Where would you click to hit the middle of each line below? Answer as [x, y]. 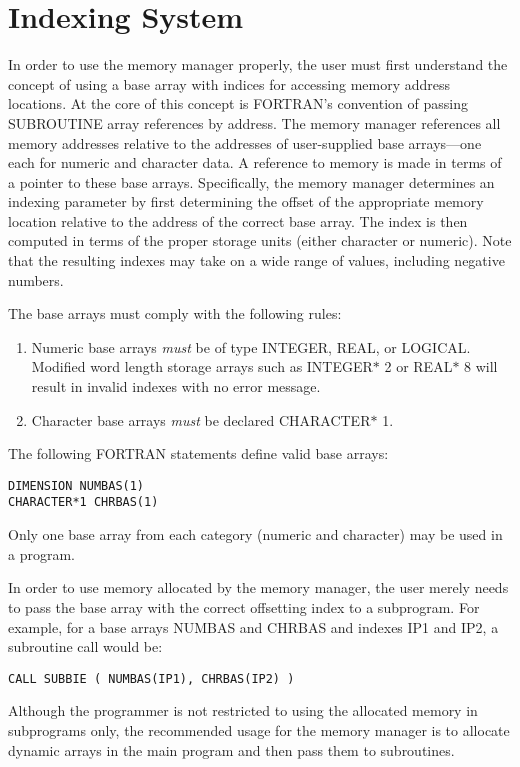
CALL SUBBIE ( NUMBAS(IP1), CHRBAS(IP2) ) [151, 678]
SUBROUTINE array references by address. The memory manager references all [254, 122]
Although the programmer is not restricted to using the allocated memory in [243, 710]
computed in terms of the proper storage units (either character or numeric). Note [260, 240]
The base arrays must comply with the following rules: [175, 313]
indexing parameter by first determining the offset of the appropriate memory [246, 201]
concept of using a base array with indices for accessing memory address [229, 83]
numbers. [36, 279]
